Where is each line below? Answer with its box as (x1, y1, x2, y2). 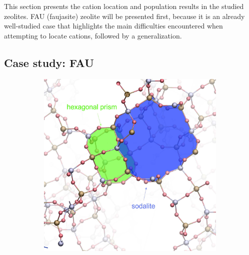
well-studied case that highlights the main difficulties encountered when (4, 20, 223, 31)
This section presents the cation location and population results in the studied (4, 1, 244, 11)
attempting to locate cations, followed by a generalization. (4, 30, 182, 40)
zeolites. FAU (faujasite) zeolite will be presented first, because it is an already (4, 10, 245, 21)
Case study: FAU (4, 54, 94, 70)
